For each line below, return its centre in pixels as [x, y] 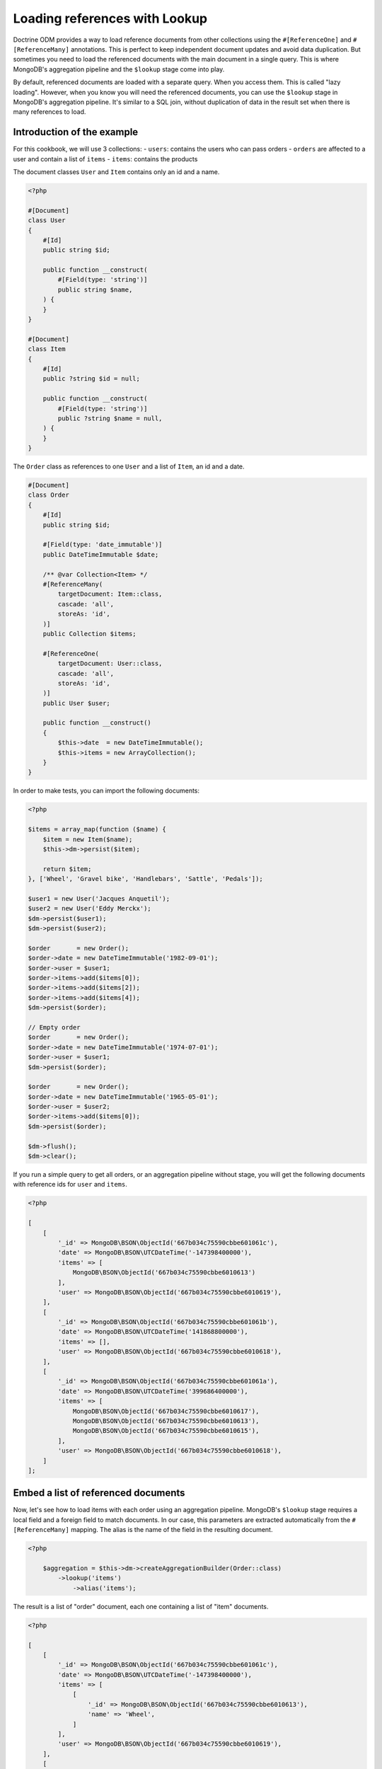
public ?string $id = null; [92, 379]
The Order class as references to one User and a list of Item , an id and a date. [129, 466]
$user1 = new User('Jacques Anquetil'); [99, 898]
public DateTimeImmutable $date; [101, 554]
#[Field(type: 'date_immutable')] [103, 544]
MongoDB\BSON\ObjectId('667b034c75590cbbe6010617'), [166, 1411]
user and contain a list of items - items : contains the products [105, 159]
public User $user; [77, 703]
